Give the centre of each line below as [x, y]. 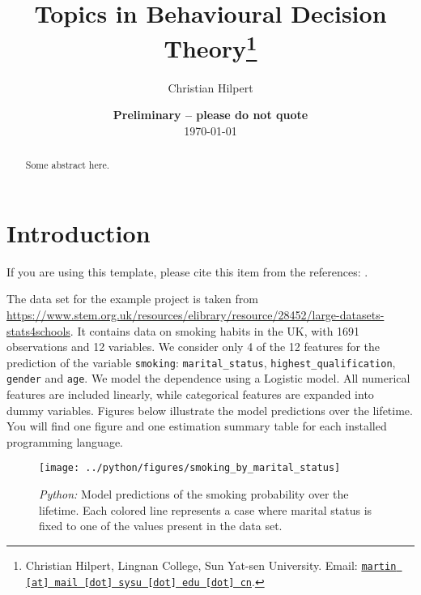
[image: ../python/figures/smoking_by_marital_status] [190, 468]
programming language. [65, 441]
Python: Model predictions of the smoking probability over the [194, 494]
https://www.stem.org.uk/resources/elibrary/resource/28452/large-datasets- [196, 315]
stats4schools [38, 330]
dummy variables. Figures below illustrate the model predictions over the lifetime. [210, 410]
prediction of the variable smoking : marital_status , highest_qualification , [201, 362]
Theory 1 [210, 47]
